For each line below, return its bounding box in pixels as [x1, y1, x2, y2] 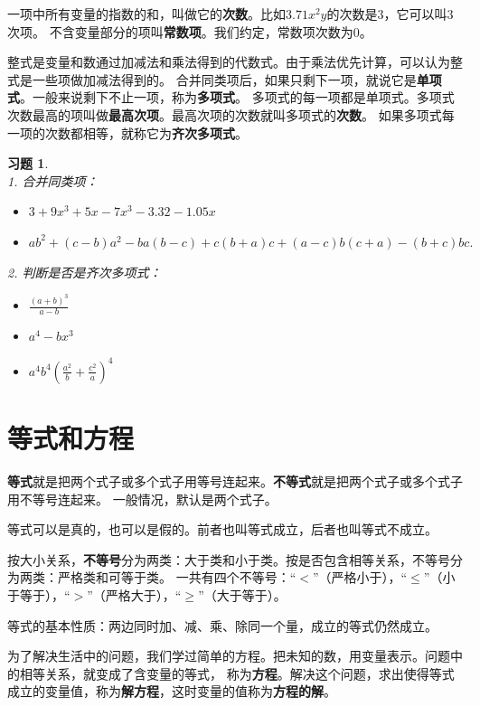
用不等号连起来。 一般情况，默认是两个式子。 [7, 489, 278, 508]
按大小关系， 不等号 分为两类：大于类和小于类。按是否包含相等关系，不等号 [7, 550, 450, 569]
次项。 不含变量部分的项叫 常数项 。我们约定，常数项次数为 [7, 22, 353, 41]
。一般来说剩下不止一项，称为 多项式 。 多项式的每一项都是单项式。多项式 [20, 88, 455, 107]
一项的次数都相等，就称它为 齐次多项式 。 [7, 123, 248, 142]
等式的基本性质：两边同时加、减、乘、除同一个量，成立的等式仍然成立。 [7, 616, 438, 635]
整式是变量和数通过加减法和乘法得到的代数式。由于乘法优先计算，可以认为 [7, 52, 450, 71]
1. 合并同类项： [7, 171, 99, 190]
